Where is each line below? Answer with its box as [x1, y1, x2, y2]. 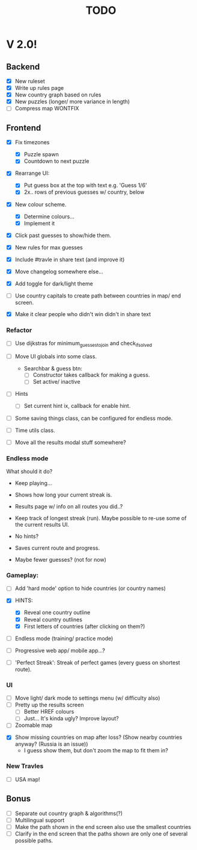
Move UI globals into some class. [14, 353, 97, 360]
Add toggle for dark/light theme [14, 280, 93, 287]
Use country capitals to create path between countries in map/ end [14, 292, 181, 299]
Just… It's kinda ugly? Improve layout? [23, 715, 119, 722]
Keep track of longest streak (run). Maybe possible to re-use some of [14, 515, 187, 522]
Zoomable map [14, 722, 53, 729]
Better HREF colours [23, 708, 74, 715]
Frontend [6, 122, 41, 133]
